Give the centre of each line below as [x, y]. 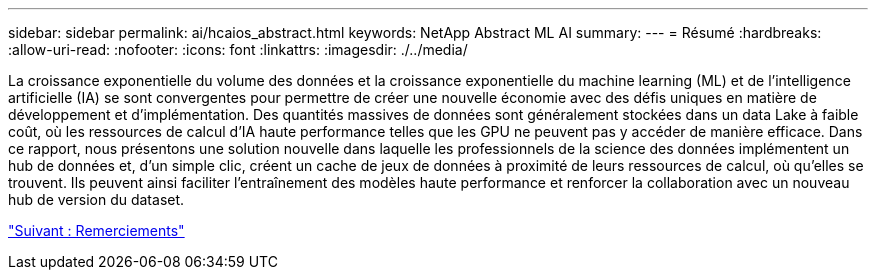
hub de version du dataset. [96, 199]
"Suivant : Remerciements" [96, 230]
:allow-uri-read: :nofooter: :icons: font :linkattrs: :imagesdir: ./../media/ [238, 49]
